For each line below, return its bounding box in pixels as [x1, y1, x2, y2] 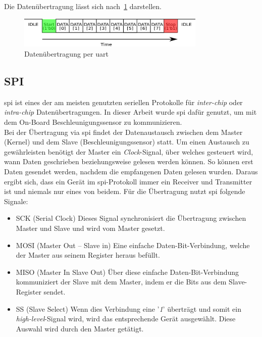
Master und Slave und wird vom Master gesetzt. [16, 222, 165, 233]
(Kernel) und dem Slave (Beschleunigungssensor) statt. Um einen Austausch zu [4, 136, 249, 147]
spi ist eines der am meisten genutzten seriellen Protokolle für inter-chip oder [4, 97, 243, 107]
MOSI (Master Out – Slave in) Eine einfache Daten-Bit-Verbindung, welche [16, 239, 250, 250]
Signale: [4, 196, 28, 206]
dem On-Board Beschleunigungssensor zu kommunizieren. [4, 117, 182, 127]
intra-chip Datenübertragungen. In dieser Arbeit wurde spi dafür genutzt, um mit [4, 107, 257, 117]
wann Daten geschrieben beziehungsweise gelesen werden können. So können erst [4, 156, 253, 167]
